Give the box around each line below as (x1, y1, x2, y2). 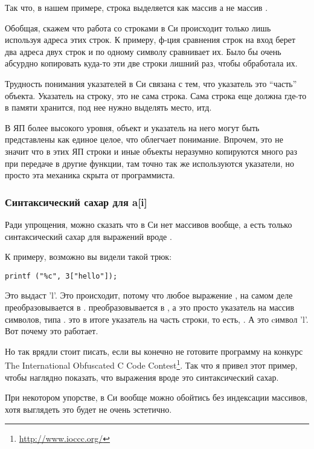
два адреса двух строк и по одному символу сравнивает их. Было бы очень (5, 45, 281, 57)
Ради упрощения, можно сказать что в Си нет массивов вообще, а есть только (5, 218, 292, 230)
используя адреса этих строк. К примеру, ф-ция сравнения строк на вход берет (5, 33, 296, 46)
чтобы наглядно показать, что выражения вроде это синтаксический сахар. (5, 370, 279, 383)
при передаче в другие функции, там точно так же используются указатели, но (5, 157, 295, 169)
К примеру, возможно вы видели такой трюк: (5, 250, 172, 263)
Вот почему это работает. (5, 325, 98, 337)
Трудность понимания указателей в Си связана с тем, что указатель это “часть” (5, 77, 297, 89)
